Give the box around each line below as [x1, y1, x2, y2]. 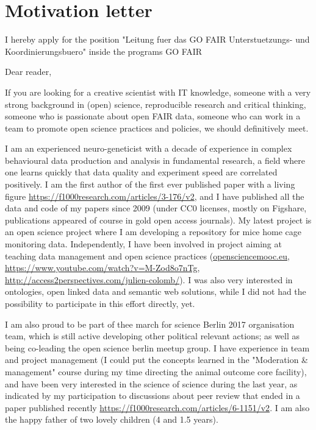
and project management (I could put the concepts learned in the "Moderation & [5, 353, 308, 366]
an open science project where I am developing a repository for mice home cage [5, 225, 302, 238]
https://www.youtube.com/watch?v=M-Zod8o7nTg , [5, 261, 200, 274]
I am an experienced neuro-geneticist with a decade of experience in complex [5, 142, 292, 155]
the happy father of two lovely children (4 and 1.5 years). [5, 413, 218, 426]
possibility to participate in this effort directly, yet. [5, 297, 195, 309]
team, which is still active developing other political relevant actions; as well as [5, 330, 300, 342]
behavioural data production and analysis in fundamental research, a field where [5, 153, 306, 166]
